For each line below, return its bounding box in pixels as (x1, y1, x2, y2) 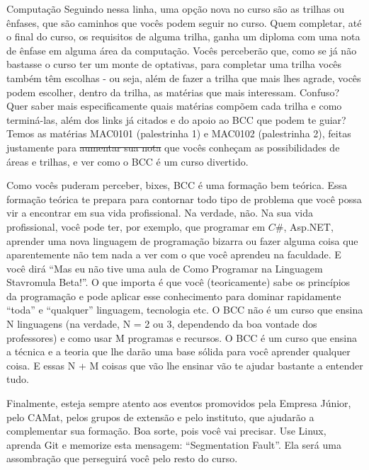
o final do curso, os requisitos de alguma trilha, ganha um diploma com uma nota (6, 29, 361, 44)
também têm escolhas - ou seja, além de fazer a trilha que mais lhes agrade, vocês (6, 70, 361, 85)
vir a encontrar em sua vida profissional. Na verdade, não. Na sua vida (6, 205, 313, 220)
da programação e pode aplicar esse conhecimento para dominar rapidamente (6, 288, 341, 303)
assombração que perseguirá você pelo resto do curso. (6, 451, 238, 466)
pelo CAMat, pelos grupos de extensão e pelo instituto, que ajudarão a (6, 409, 314, 424)
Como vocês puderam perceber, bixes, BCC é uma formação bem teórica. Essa (6, 178, 348, 193)
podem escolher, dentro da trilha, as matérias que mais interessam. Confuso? (6, 84, 340, 99)
